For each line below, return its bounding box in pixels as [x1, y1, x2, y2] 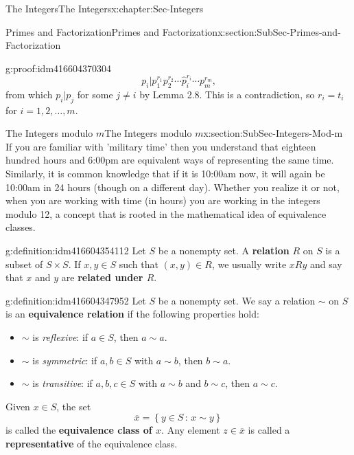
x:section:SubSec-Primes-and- [217, 24, 341, 38]
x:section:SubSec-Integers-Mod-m [203, 126, 343, 140]
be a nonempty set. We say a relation [158, 293, 316, 307]
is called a [248, 423, 290, 437]
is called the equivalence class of [5, 423, 152, 437]
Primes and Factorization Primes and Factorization [5, 24, 218, 38]
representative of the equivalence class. [5, 436, 178, 450]
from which [5, 87, 53, 101]
